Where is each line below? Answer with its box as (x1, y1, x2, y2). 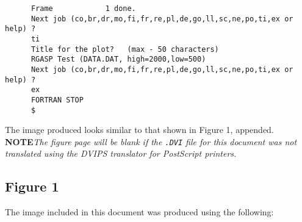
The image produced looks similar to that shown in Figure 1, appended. (5, 123, 274, 136)
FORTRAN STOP (31, 95, 84, 104)
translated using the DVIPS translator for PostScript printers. (5, 147, 237, 160)
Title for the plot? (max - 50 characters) (31, 45, 219, 54)
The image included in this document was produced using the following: (5, 206, 274, 218)
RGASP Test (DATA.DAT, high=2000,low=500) (31, 55, 206, 64)
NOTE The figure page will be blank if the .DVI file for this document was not (5, 135, 297, 148)
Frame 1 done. (31, 4, 136, 13)
